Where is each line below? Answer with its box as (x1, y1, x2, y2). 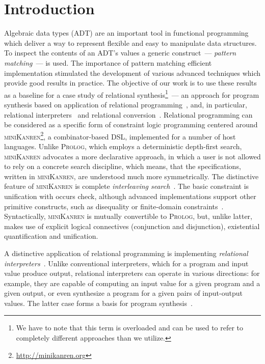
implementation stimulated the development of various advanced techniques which (4, 67, 261, 78)
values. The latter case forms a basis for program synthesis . (4, 297, 193, 308)
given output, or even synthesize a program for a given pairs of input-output (4, 288, 243, 298)
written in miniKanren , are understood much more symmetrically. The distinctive (4, 171, 259, 181)
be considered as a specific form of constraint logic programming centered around (4, 119, 258, 130)
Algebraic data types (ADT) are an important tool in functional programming (4, 27, 249, 38)
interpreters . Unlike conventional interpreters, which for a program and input (4, 258, 249, 268)
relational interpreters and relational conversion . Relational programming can (4, 109, 253, 120)
